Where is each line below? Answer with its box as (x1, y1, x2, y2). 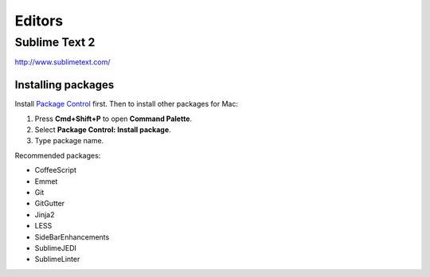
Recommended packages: (14, 150, 101, 160)
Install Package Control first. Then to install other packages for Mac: (14, 99, 239, 109)
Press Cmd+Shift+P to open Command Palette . (34, 114, 193, 123)
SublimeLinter (34, 255, 80, 264)
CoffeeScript (34, 166, 77, 175)
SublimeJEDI (34, 243, 77, 252)
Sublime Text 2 (14, 35, 96, 49)
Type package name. (34, 136, 104, 146)
